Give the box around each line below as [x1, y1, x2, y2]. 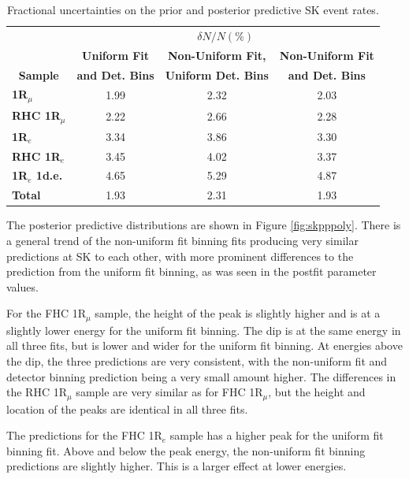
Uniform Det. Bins [165, 66, 269, 83]
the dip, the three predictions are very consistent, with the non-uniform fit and [6, 353, 388, 369]
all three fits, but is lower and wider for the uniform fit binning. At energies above [6, 337, 403, 354]
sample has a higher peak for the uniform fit [169, 427, 384, 444]
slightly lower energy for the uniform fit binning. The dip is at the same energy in [6, 321, 401, 338]
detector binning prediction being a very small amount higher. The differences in [6, 368, 396, 384]
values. [6, 278, 39, 295]
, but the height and [268, 384, 366, 400]
